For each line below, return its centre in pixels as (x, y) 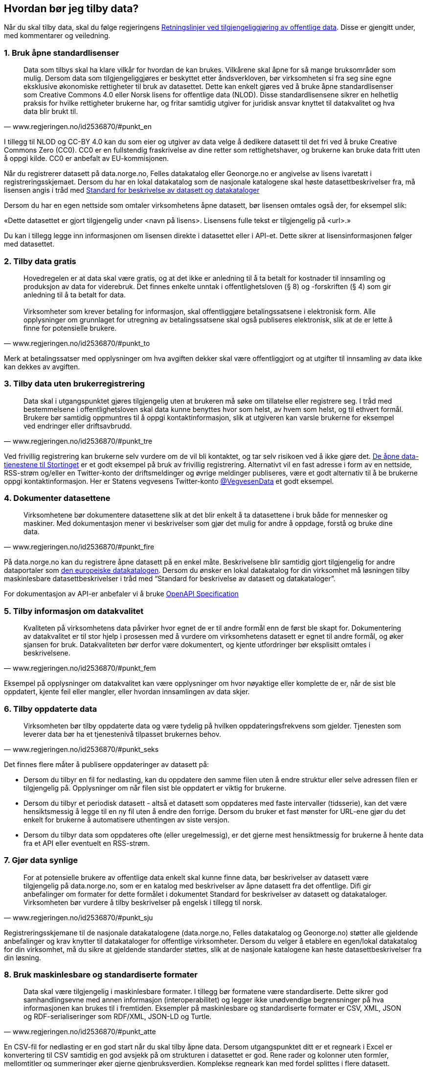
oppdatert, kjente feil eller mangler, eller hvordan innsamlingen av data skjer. (127, 692)
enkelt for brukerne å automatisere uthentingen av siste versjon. (126, 819)
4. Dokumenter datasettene (57, 498)
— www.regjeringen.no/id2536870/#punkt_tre (78, 441)
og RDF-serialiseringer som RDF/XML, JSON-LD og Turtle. (118, 1017)
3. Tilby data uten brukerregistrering (75, 384)
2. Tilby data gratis (40, 261)
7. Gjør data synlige (41, 860)
